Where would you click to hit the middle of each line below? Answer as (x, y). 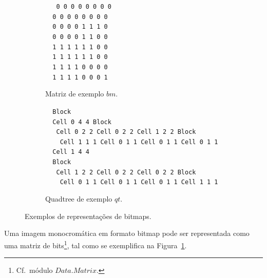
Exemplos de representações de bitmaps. (88, 216)
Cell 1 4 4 (71, 152)
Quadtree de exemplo (79, 199)
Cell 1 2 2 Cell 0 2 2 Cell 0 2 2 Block (126, 172)
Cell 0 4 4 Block (82, 122)
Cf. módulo (34, 270)
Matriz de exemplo (75, 94)
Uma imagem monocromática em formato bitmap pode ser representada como (127, 233)
